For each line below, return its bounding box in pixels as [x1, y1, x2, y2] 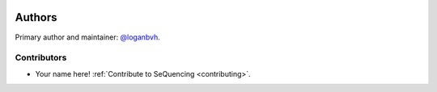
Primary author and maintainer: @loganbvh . [15, 32, 161, 42]
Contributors [15, 52, 67, 64]
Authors [15, 10, 57, 24]
